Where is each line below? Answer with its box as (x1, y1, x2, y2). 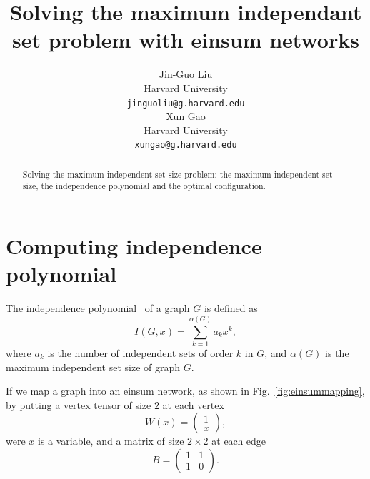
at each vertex (162, 397, 224, 412)
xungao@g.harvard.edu (134, 140, 237, 151)
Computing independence (6, 231, 262, 261)
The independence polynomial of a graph (6, 301, 190, 316)
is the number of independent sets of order (47, 345, 234, 360)
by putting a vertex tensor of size (6, 397, 151, 412)
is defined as (204, 301, 258, 316)
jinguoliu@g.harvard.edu (126, 98, 245, 109)
